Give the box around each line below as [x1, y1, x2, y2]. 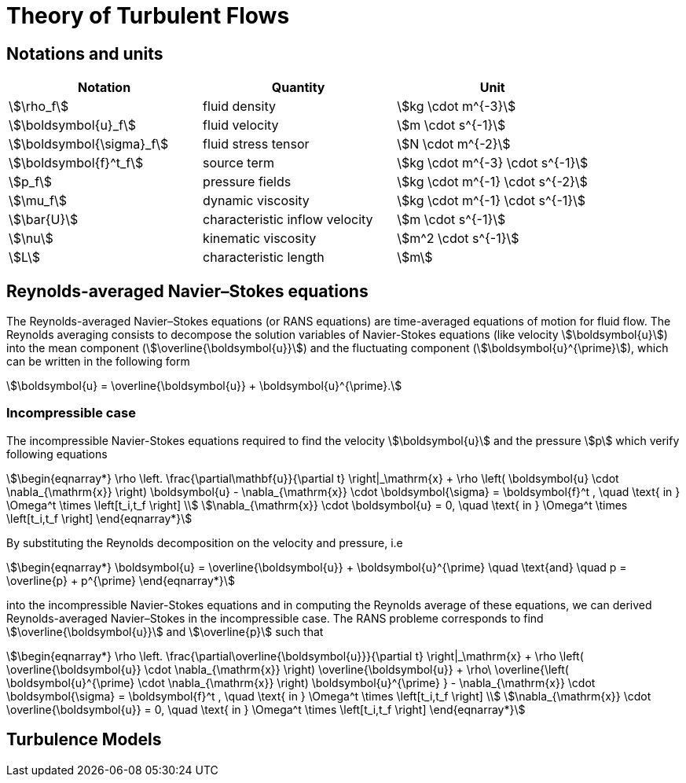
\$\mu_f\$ [9, 193, 67, 209]
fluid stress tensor [203, 136, 310, 153]
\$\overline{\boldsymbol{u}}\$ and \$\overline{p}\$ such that [6, 624, 324, 638]
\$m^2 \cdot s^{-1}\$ [397, 230, 519, 247]
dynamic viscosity [203, 193, 310, 209]
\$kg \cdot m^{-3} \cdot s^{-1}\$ [397, 155, 589, 171]
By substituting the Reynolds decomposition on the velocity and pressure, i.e [6, 535, 403, 550]
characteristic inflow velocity [203, 211, 373, 228]
